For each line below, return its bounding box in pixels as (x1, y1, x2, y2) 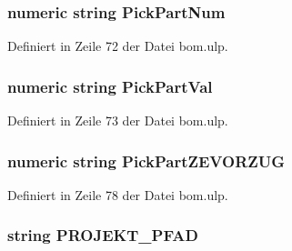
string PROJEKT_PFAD (7, 224, 198, 246)
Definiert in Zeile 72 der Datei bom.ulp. (7, 36, 228, 55)
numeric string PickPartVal (7, 75, 213, 97)
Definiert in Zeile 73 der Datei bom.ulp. (7, 111, 228, 130)
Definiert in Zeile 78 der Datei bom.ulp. (7, 185, 228, 204)
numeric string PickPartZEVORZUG (7, 149, 286, 172)
